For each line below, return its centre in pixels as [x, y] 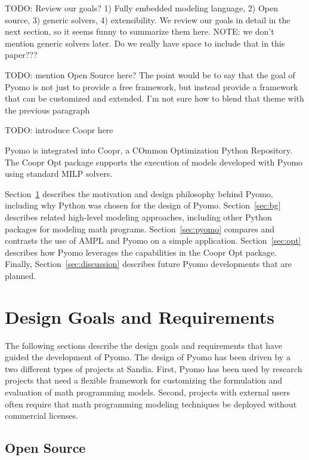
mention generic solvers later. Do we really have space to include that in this [145, 43]
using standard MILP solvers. [59, 174]
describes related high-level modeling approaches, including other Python [138, 217]
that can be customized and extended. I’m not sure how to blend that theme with [154, 98]
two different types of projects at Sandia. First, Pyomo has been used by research [154, 368]
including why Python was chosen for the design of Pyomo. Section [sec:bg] [143, 205]
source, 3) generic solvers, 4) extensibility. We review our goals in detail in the [148, 19]
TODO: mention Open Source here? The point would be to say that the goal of [150, 74]
